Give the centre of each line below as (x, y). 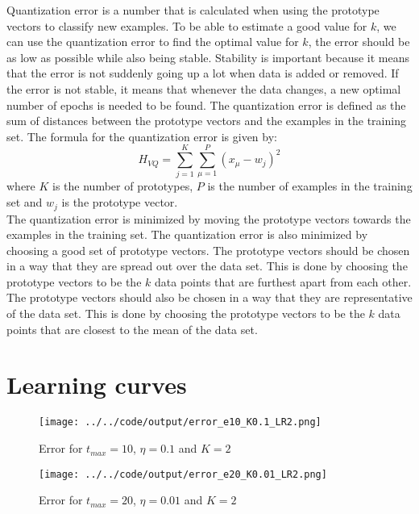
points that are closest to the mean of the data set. (132, 329)
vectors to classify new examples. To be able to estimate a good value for (187, 25)
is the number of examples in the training (310, 186)
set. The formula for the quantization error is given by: (142, 136)
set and (25, 202)
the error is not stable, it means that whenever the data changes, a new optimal (204, 88)
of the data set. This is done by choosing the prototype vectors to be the (186, 313)
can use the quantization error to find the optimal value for (153, 42)
